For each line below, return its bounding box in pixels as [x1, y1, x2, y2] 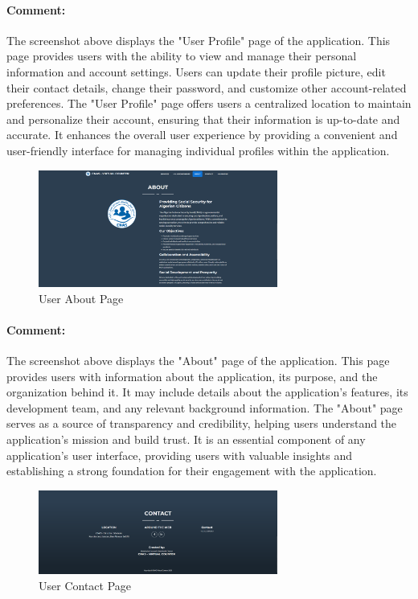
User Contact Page [39, 576, 132, 593]
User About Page [39, 289, 124, 306]
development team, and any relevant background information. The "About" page [6, 399, 403, 416]
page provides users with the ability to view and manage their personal [6, 47, 357, 64]
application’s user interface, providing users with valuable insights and [6, 446, 352, 463]
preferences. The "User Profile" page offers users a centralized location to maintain [6, 95, 412, 112]
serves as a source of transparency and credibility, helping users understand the [6, 415, 397, 432]
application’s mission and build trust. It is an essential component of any [6, 431, 366, 447]
